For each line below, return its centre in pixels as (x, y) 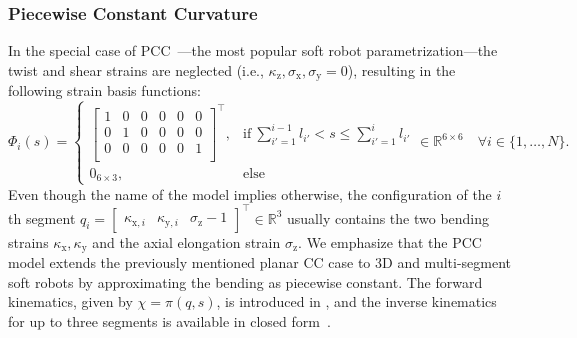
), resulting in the (401, 69)
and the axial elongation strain (186, 241)
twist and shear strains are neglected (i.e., (136, 69)
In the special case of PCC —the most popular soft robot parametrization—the (253, 50)
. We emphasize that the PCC (390, 241)
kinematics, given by (70, 301)
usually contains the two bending (388, 217)
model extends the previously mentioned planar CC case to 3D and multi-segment (260, 262)
